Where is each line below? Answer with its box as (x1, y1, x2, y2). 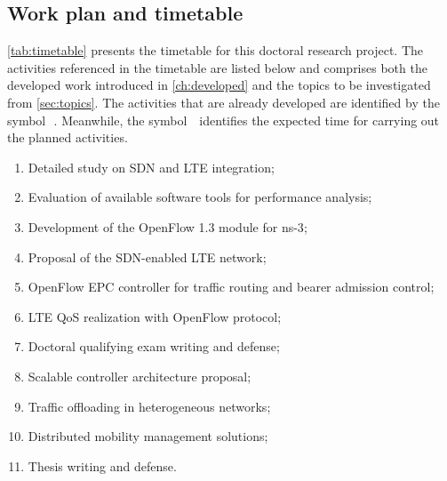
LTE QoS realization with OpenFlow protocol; (28, 307, 282, 325)
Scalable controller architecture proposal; (28, 366, 251, 385)
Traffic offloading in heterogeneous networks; (28, 397, 271, 415)
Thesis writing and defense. (28, 456, 177, 475)
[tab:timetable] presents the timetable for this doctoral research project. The (7, 41, 423, 60)
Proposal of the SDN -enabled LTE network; (28, 247, 267, 266)
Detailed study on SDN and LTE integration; (28, 157, 275, 176)
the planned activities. (7, 128, 128, 147)
